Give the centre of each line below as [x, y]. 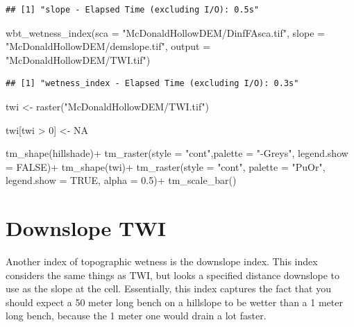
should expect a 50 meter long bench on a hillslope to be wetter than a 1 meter [174, 302]
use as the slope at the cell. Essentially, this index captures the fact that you [168, 288]
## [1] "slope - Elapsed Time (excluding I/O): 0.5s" [133, 10]
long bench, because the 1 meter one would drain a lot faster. [136, 316]
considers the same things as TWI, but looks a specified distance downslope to [172, 275]
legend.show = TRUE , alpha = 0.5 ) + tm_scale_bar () [121, 180]
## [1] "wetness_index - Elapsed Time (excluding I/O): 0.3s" [152, 84]
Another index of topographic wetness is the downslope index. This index [162, 261]
